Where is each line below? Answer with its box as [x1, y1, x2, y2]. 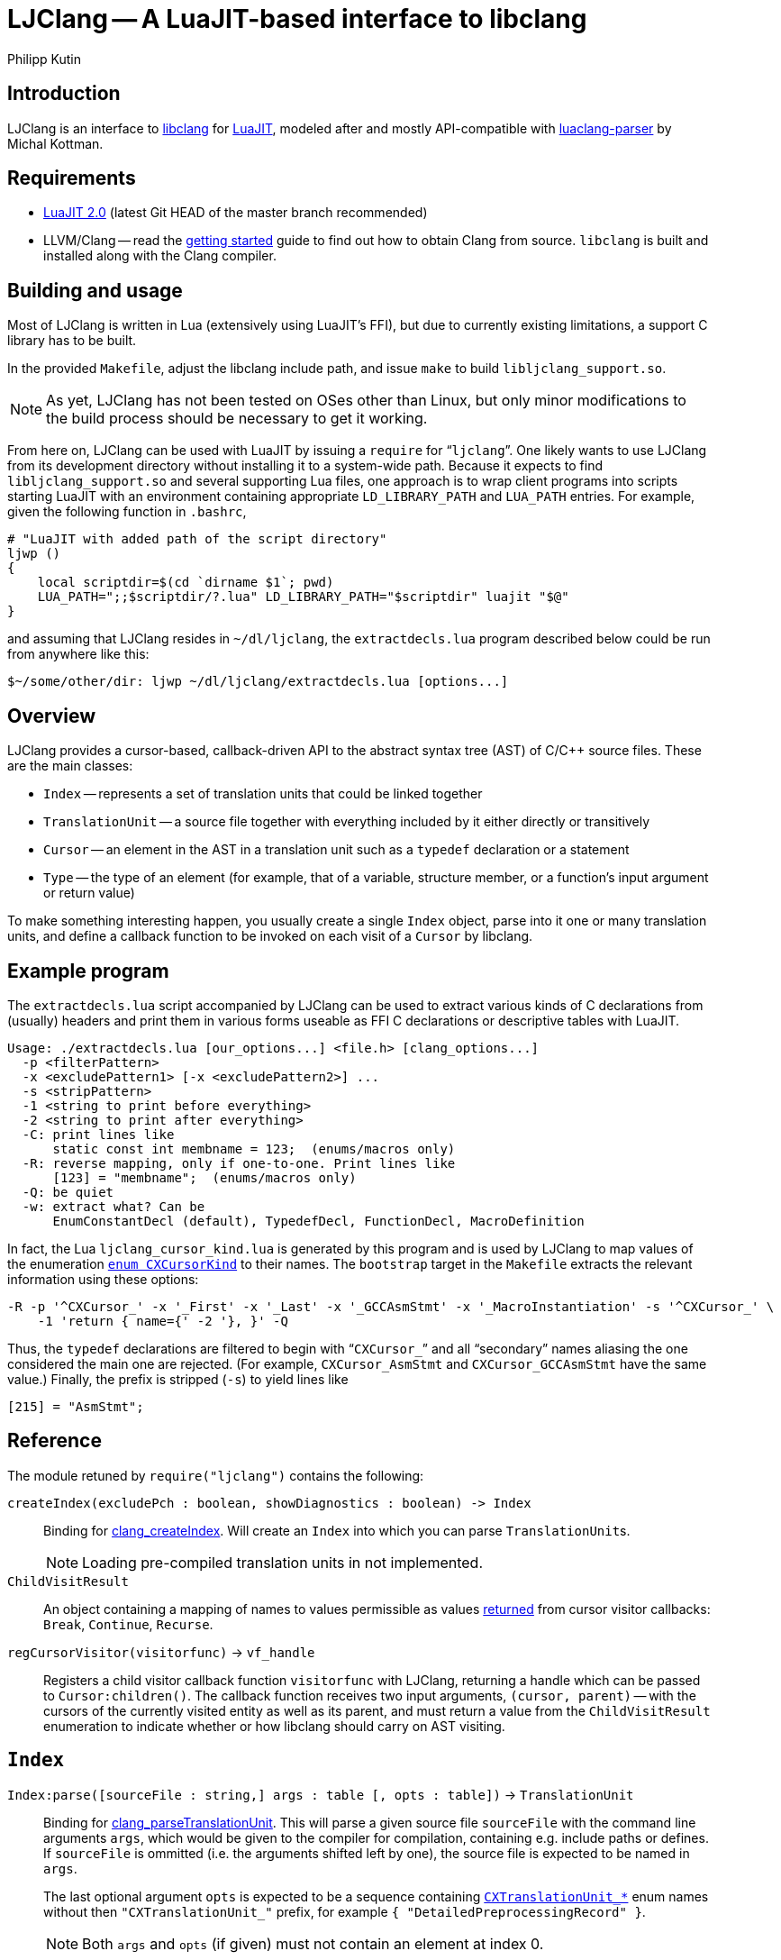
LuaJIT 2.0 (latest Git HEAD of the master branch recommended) [43, 205, 428, 221]
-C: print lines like [22, 1126, 175, 1142]
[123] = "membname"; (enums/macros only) [52, 1170, 357, 1185]
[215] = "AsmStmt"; [7, 1399, 144, 1414]
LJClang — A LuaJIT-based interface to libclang [7, 4, 587, 34]
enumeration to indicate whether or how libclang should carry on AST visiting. [43, 1718, 505, 1734]
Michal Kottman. [7, 135, 104, 151]
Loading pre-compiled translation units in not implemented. [82, 1553, 484, 1572]
